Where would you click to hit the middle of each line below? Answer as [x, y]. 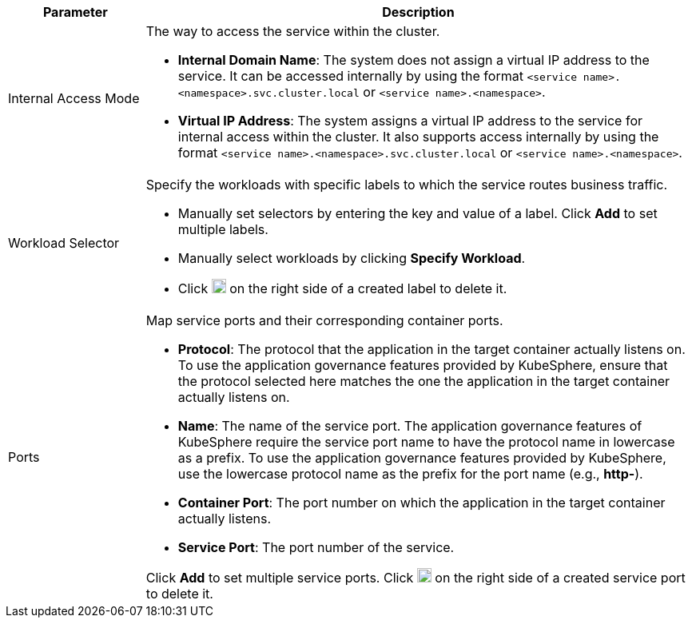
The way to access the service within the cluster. [293, 31]
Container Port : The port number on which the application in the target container [422, 503]
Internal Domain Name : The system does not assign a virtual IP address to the [414, 60]
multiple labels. [223, 229]
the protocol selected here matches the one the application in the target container [424, 381]
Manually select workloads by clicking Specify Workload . [352, 258]
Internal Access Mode [74, 98]
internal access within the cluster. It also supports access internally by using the [418, 137]
